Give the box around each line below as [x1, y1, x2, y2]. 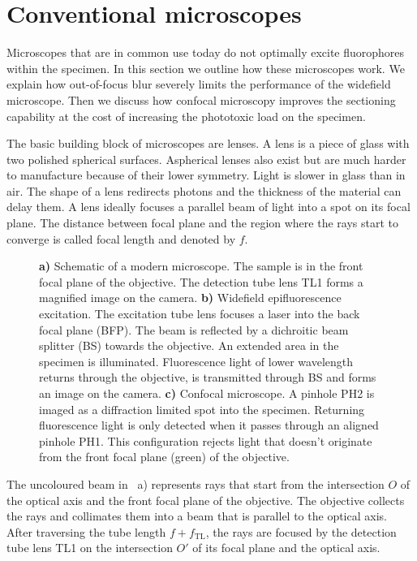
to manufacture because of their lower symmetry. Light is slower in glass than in [6, 166, 406, 183]
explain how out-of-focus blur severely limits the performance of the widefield [6, 76, 391, 93]
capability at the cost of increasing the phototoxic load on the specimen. [6, 107, 366, 124]
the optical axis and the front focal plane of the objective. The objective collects [6, 491, 405, 508]
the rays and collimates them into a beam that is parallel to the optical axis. [6, 507, 387, 524]
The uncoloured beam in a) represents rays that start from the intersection [6, 475, 385, 492]
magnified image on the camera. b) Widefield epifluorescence [39, 289, 342, 306]
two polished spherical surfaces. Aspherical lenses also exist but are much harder [6, 150, 406, 167]
